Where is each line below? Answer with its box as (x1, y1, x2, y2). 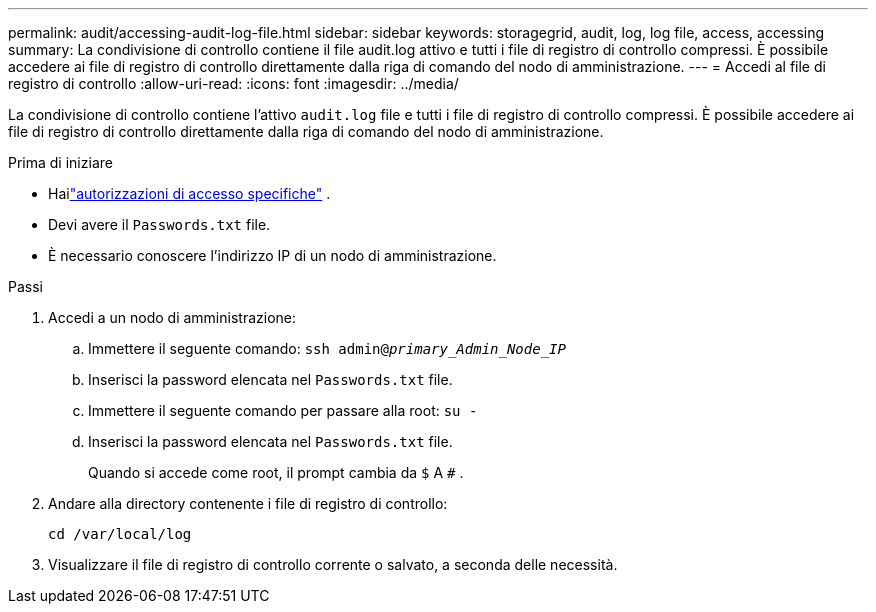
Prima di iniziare (8, 154, 113, 171)
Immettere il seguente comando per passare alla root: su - (88, 402, 478, 419)
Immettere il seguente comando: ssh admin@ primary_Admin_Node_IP (88, 340, 566, 357)
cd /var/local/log (48, 526, 192, 542)
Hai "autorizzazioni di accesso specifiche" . (48, 185, 331, 202)
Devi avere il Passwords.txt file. (48, 216, 271, 233)
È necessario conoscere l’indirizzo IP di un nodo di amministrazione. (48, 247, 497, 264)
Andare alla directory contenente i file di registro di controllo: (48, 495, 448, 512)
